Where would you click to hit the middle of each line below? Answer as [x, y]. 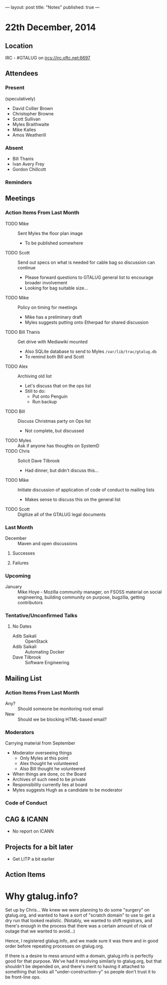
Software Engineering [47, 663]
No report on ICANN [33, 831]
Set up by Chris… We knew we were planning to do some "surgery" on [78, 910]
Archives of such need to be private [49, 780]
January [14, 587]
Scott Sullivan [26, 119]
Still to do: [35, 391]
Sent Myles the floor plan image [50, 233]
